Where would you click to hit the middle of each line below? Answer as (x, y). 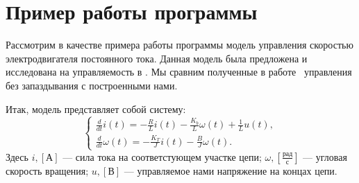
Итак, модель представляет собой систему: (96, 108)
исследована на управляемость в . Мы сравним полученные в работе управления (179, 72)
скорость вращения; (47, 170)
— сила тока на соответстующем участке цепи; (162, 156)
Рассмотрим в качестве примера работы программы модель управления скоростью (179, 45)
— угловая (325, 156)
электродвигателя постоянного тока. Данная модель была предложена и (157, 58)
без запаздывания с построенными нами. (92, 85)
